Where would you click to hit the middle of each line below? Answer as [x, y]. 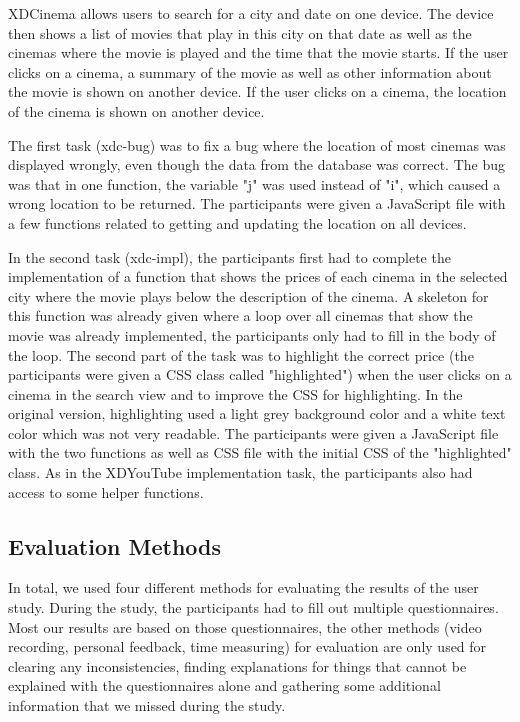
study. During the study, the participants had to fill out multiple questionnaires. [253, 607]
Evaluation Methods [115, 545]
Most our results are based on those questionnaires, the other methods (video [245, 626]
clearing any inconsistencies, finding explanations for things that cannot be [237, 665]
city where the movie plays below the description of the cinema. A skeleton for [248, 295]
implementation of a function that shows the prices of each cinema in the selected [258, 276]
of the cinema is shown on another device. [136, 110]
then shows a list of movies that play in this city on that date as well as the [240, 32]
